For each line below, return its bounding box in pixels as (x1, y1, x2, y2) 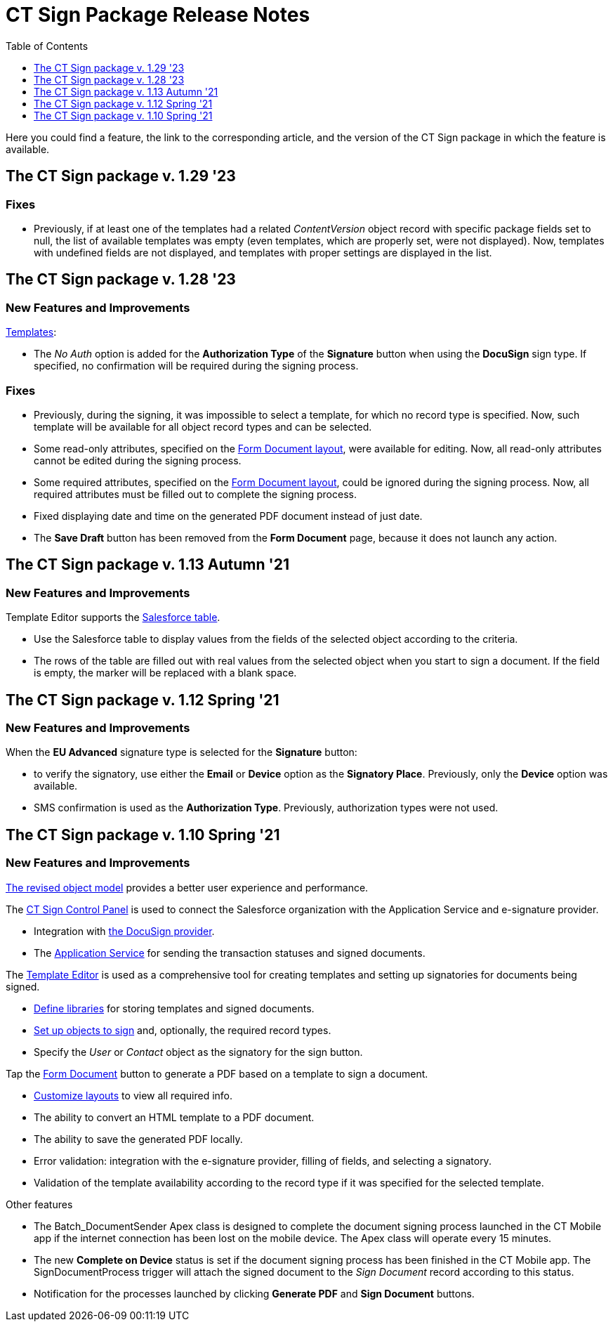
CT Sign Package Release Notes (6, 3, 310, 27)
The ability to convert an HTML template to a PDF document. (34, 1111, 315, 1123)
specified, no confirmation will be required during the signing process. (34, 360, 359, 372)
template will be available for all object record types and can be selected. (34, 420, 372, 433)
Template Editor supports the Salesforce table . (6, 611, 220, 624)
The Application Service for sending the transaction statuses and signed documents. (34, 946, 426, 959)
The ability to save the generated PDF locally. (34, 1132, 243, 1145)
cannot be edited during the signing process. (34, 454, 242, 466)
